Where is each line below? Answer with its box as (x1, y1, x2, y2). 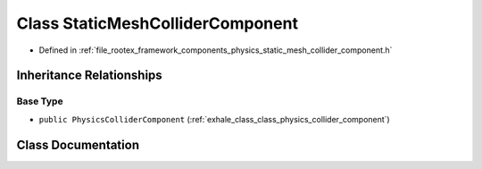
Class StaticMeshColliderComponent (16, 13, 299, 33)
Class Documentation (16, 137, 140, 152)
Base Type (16, 95, 63, 107)
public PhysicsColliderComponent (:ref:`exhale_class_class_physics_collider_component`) (38, 114, 390, 124)
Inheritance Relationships (16, 68, 162, 83)
